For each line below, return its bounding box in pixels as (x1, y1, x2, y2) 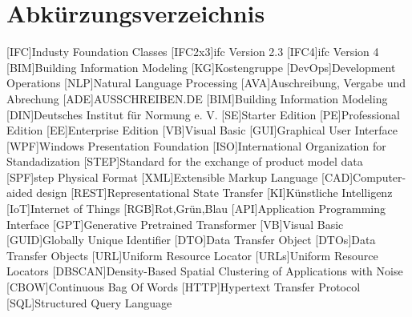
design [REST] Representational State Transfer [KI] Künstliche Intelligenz (36, 184, 393, 201)
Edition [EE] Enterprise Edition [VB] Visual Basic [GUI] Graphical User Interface (6, 122, 398, 138)
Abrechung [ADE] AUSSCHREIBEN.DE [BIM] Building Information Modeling (6, 90, 388, 106)
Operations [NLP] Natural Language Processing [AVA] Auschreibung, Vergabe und (6, 74, 406, 91)
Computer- (353, 168, 406, 185)
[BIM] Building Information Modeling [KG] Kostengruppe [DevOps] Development (6, 58, 396, 75)
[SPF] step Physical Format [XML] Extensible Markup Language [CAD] (6, 168, 353, 185)
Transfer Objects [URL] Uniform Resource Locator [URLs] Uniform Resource (6, 247, 378, 263)
